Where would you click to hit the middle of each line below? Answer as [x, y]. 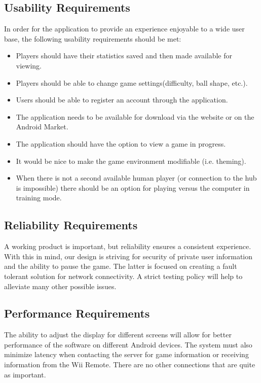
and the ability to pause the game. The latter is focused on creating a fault [121, 266]
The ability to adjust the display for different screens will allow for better [118, 335]
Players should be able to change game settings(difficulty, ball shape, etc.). [132, 82]
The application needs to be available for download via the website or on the [135, 116]
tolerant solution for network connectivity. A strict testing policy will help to [123, 276]
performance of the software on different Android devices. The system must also [128, 344]
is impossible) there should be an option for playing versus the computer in [133, 187]
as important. [25, 374]
